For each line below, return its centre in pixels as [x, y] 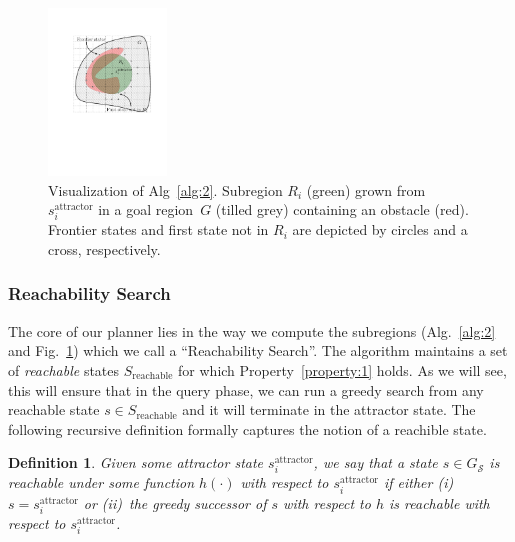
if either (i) [418, 482]
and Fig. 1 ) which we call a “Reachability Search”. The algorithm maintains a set [258, 350]
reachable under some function [101, 482]
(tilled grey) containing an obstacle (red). [342, 209]
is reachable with [439, 502]
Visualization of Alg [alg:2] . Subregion [165, 189]
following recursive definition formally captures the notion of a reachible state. [247, 428]
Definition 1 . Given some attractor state [136, 462]
